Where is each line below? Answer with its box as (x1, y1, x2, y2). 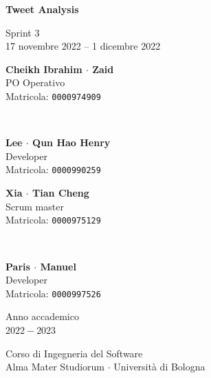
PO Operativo (5, 75, 65, 90)
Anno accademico (5, 309, 79, 324)
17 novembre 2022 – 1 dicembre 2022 (5, 39, 161, 53)
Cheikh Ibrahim (5, 61, 82, 76)
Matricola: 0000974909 (5, 88, 101, 103)
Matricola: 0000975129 (5, 212, 101, 227)
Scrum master (5, 199, 64, 213)
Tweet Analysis (5, 2, 79, 16)
